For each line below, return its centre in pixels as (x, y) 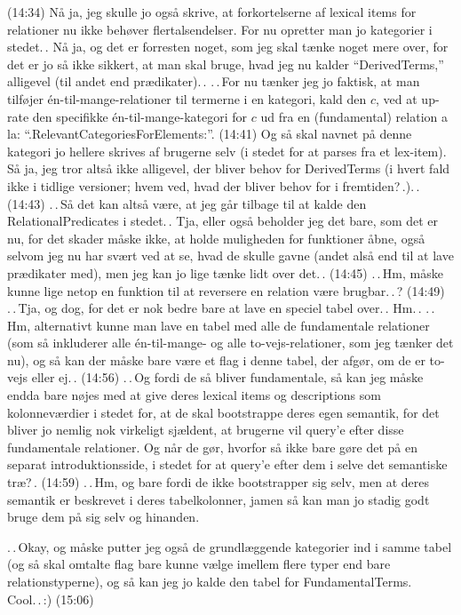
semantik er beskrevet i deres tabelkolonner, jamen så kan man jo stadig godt (219, 499)
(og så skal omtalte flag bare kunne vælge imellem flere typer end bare (199, 564)
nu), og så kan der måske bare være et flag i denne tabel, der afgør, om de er (216, 359)
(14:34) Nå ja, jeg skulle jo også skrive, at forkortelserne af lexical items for (212, 12)
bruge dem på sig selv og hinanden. (103, 517)
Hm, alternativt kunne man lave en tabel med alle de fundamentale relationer (219, 325)
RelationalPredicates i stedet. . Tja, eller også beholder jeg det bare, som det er (223, 221)
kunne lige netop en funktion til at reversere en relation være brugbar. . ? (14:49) (226, 290)
